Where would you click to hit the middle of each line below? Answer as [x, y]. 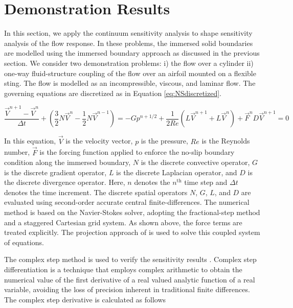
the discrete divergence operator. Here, [65, 182]
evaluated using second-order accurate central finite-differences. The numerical [127, 202]
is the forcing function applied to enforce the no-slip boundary [137, 152]
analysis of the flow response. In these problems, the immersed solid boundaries [129, 43]
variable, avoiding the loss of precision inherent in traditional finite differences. [127, 289]
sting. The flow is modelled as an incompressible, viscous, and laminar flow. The [130, 83]
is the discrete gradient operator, [55, 172]
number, [17, 152]
